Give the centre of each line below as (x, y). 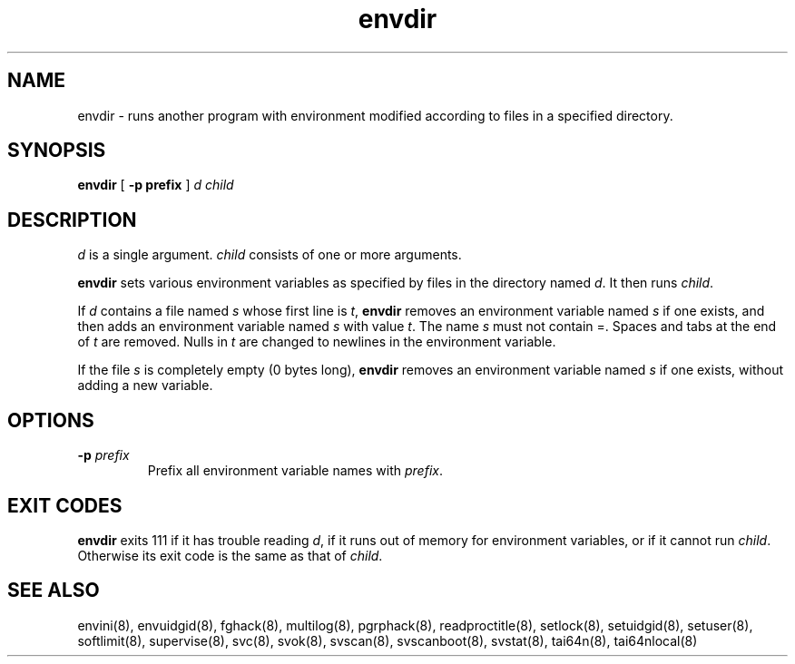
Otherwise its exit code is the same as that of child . (230, 555)
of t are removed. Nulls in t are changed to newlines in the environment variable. (317, 342)
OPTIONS (51, 420)
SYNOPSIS (57, 151)
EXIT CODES (65, 505)
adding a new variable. (145, 386)
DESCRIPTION (72, 220)
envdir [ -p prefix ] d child (156, 185)
